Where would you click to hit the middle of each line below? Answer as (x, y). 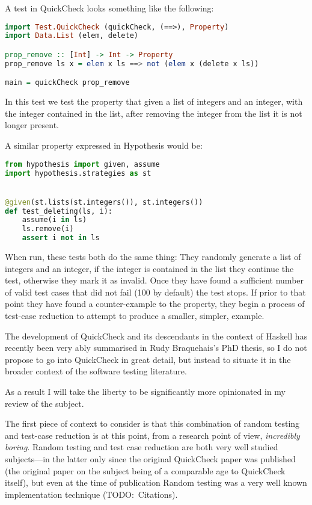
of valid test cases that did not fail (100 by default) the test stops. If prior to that (155, 292)
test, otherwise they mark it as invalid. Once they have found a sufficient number (154, 280)
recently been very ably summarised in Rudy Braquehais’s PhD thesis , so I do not (156, 348)
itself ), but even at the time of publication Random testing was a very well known (156, 482)
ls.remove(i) (48, 229)
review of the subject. (44, 403)
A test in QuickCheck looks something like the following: (109, 8)
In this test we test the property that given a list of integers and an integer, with (154, 101)
